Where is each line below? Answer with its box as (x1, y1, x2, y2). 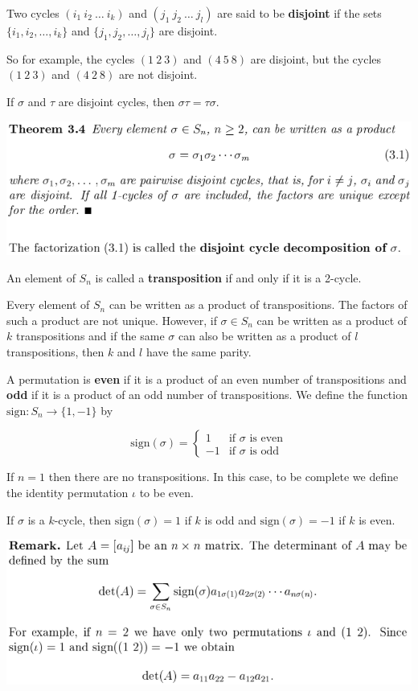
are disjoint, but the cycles (250, 50, 382, 67)
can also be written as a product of (178, 327, 351, 344)
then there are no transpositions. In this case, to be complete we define (48, 468, 399, 485)
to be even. (139, 484, 194, 501)
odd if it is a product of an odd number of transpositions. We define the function (6, 386, 408, 403)
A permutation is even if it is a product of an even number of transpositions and (6, 370, 407, 387)
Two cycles (6, 5, 59, 21)
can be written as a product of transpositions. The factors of (109, 296, 408, 313)
